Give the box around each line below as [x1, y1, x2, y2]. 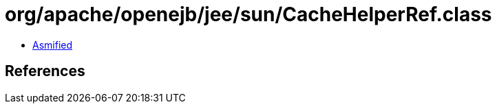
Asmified [32, 38, 73, 51]
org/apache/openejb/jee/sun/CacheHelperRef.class [5, 3, 492, 26]
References [5, 62, 85, 80]
